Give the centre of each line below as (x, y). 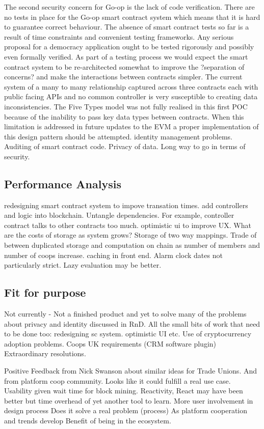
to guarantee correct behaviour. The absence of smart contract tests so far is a (127, 27)
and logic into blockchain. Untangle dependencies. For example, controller (119, 215)
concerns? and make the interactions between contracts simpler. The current (123, 77)
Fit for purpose (45, 292)
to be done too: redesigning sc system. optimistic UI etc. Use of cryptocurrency (128, 334)
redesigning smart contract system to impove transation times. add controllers (126, 205)
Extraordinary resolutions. (45, 353)
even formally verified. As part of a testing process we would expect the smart (126, 56)
